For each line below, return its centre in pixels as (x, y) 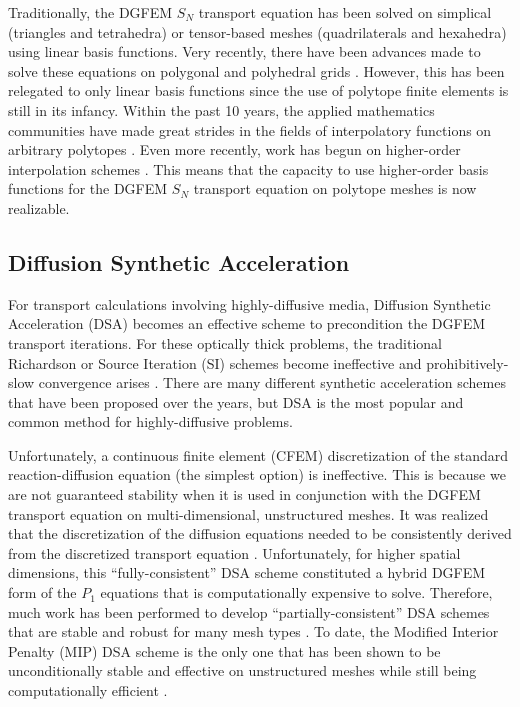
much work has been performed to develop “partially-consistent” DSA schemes (249, 611)
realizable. (39, 207)
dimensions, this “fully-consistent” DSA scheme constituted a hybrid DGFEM (247, 572)
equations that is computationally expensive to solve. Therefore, (296, 592)
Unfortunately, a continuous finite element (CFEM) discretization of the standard (258, 454)
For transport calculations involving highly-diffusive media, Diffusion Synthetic (249, 303)
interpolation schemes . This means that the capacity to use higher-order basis (248, 168)
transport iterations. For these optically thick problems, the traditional (225, 342)
